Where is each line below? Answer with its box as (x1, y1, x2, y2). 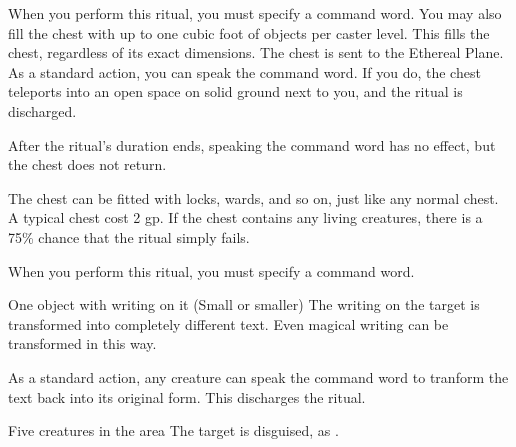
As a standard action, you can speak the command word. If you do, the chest (8, 61, 481, 82)
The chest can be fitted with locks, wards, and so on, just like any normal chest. (8, 187, 499, 208)
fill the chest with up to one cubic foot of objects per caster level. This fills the (8, 22, 490, 43)
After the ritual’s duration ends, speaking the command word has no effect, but (8, 134, 496, 155)
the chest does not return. (8, 154, 167, 175)
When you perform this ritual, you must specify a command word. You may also (8, 3, 502, 23)
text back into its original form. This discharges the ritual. (8, 386, 366, 407)
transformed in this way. (8, 333, 157, 354)
